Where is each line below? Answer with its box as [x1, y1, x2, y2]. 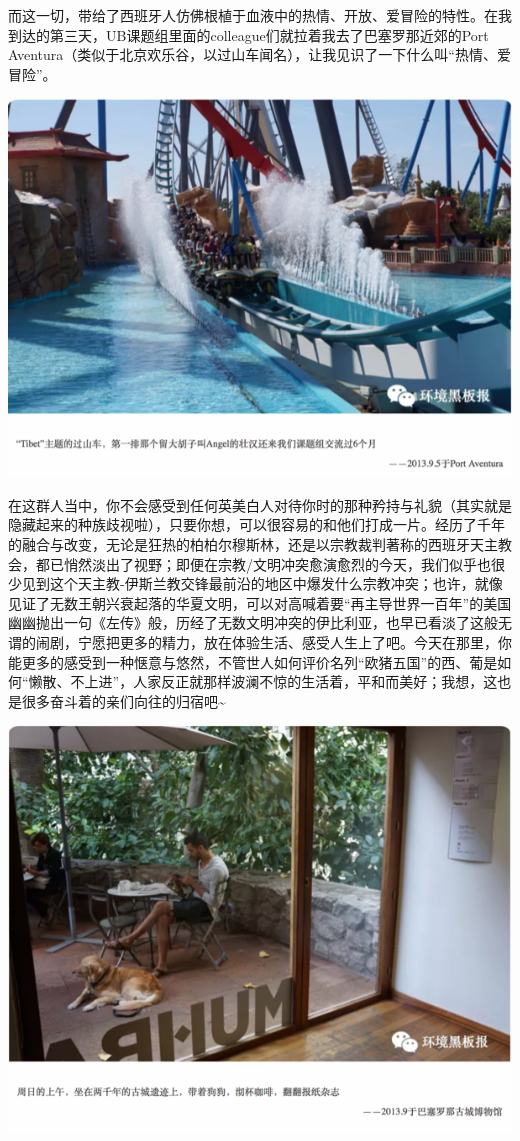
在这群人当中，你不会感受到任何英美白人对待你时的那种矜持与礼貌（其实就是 [8, 494, 512, 515]
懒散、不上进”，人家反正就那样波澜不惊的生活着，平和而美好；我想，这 [28, 671, 498, 692]
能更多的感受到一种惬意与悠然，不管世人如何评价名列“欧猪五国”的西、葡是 [8, 651, 498, 672]
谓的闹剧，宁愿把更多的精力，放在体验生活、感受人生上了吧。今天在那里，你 [8, 631, 512, 652]
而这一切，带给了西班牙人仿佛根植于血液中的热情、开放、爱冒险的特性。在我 [8, 5, 512, 25]
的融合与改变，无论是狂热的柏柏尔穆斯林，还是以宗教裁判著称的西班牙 [8, 533, 470, 554]
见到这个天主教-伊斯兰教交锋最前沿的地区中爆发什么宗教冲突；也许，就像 [21, 573, 503, 594]
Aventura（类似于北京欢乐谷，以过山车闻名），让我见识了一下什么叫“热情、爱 [8, 44, 511, 65]
